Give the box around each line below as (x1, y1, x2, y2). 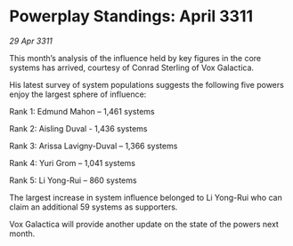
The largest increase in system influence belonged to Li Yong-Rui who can (9, 192, 282, 202)
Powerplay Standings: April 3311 (9, 6, 254, 27)
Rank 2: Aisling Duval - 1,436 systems (9, 123, 148, 134)
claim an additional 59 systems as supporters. (9, 202, 178, 212)
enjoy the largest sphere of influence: (9, 89, 147, 99)
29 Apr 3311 (9, 36, 53, 46)
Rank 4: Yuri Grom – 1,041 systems (9, 157, 136, 168)
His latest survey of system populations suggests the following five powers (9, 79, 285, 90)
